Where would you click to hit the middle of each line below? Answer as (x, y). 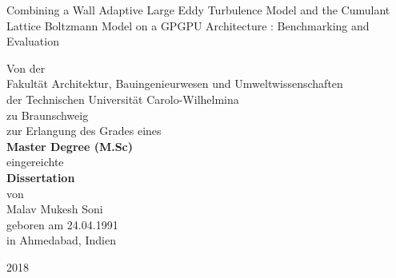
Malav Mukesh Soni (55, 209)
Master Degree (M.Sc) (70, 146)
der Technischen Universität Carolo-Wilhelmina (123, 99)
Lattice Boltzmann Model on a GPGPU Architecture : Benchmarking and (188, 25)
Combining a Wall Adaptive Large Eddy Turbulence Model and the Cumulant (198, 10)
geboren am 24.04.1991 (62, 224)
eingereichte (35, 162)
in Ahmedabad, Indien (61, 240)
